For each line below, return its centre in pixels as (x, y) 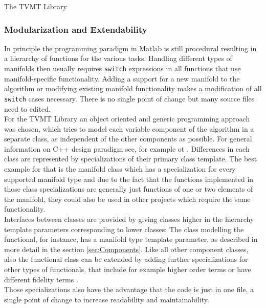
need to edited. (27, 108)
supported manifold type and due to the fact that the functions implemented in (129, 179)
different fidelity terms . (41, 279)
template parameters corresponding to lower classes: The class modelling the (124, 229)
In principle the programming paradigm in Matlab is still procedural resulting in (130, 48)
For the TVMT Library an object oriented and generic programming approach (127, 119)
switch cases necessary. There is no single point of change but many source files (129, 98)
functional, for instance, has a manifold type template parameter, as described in (131, 239)
